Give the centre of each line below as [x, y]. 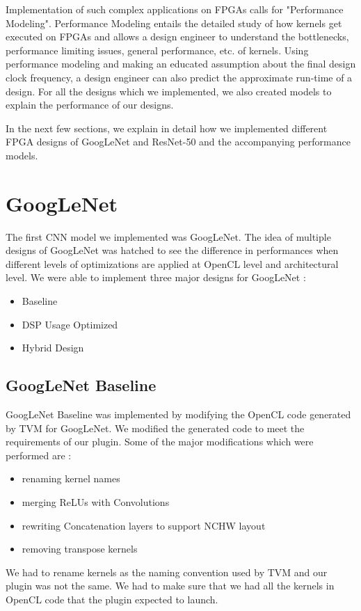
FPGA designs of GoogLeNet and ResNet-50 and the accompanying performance [178, 142]
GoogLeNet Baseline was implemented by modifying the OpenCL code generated [178, 414]
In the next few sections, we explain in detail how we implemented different [167, 128]
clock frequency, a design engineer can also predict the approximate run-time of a [179, 77]
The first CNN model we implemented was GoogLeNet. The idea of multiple [168, 236]
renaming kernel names [71, 478]
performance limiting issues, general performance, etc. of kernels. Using [157, 50]
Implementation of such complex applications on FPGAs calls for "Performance [175, 9]
